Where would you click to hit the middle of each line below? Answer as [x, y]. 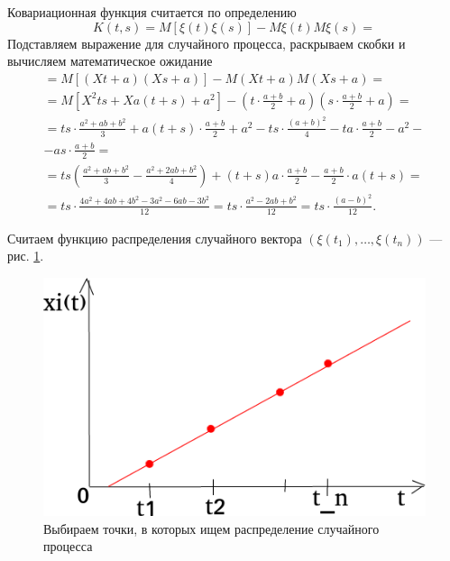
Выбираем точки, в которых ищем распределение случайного [211, 528]
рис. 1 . [26, 256]
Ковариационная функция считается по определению [152, 12]
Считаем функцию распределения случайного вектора [155, 238]
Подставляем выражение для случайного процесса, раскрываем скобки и [207, 43]
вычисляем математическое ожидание [110, 61]
